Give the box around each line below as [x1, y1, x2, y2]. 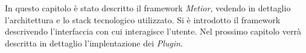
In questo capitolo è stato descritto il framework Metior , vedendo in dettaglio [5, 2, 291, 14]
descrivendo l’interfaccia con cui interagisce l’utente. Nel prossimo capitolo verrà [5, 25, 301, 38]
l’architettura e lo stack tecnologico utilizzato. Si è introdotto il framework [5, 13, 281, 26]
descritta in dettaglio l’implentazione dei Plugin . [5, 36, 183, 49]
